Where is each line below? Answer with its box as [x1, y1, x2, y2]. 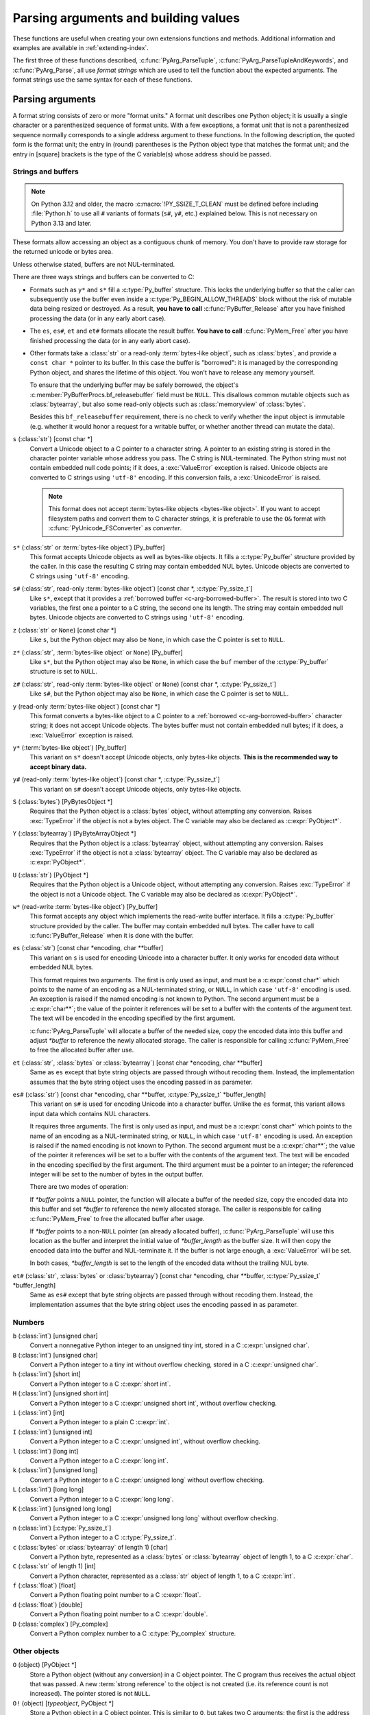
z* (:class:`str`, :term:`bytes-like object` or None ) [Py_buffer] [12, 648, 183, 657]
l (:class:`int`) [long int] [12, 1447, 79, 1455]
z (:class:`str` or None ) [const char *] [12, 626, 116, 634]
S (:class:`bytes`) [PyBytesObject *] [12, 798, 113, 806]
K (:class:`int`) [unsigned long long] [12, 1504, 112, 1513]
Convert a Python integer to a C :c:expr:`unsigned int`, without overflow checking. [29, 1437, 261, 1445]
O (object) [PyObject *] [12, 1661, 77, 1669]
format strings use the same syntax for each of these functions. [12, 75, 193, 84]
